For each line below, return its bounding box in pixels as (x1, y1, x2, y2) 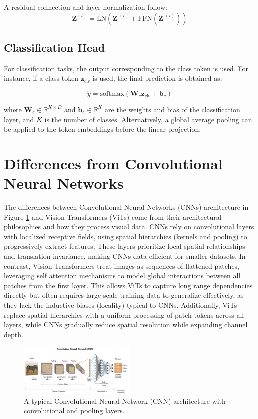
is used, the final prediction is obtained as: (92, 73, 222, 83)
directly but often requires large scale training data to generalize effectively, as (4, 290, 244, 300)
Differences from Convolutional (4, 153, 223, 173)
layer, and (4, 114, 34, 124)
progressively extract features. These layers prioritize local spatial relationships (4, 241, 245, 251)
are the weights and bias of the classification (105, 104, 240, 114)
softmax (100, 90, 124, 97)
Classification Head (4, 39, 105, 55)
